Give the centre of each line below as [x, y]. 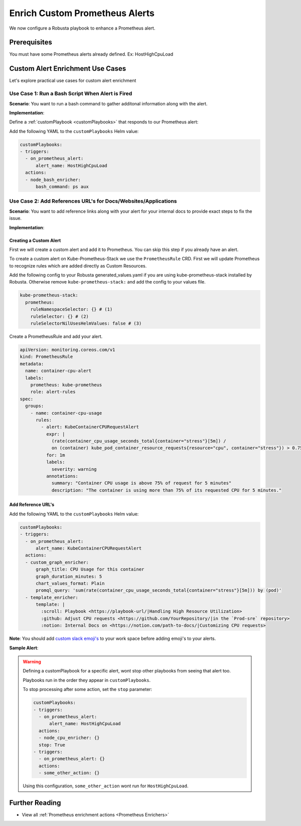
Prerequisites [31, 42]
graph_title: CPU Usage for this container [90, 569]
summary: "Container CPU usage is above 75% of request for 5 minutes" [141, 483]
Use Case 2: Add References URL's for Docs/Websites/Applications [93, 201]
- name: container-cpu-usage [66, 413]
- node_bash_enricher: [53, 180]
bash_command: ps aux [62, 186]
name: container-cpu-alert [58, 371]
